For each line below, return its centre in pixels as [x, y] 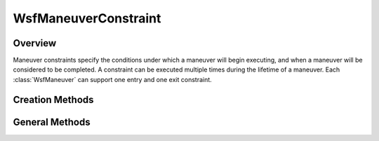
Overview [35, 43]
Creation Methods [53, 99]
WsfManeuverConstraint [87, 18]
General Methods [52, 122]
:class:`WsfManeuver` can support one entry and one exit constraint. [112, 79]
